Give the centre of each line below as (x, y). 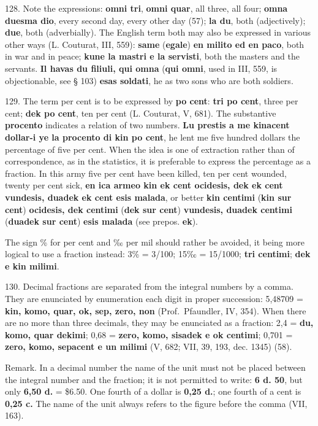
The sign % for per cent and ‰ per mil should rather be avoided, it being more (155, 242)
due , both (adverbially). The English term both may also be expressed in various (158, 32)
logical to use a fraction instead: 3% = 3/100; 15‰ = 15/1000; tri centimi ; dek (158, 254)
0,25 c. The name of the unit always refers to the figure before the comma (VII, (156, 403)
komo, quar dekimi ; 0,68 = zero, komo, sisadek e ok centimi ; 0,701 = (149, 334)
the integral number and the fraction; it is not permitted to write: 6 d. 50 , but (154, 379)
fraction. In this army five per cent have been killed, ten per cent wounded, (146, 173)
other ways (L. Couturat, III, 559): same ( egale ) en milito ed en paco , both (155, 44)
